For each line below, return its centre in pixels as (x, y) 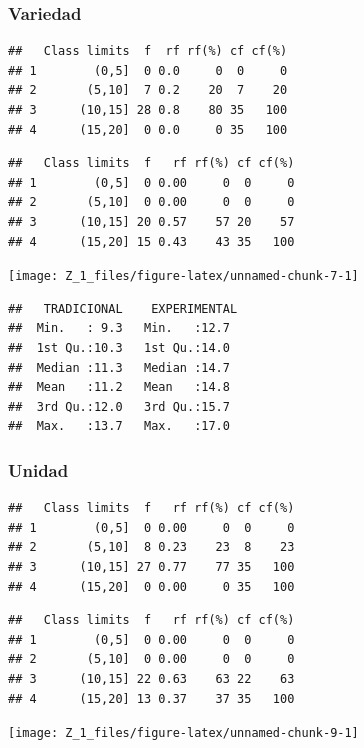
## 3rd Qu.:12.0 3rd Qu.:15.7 (119, 406)
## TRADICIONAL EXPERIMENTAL (123, 308)
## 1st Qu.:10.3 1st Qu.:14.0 (119, 348)
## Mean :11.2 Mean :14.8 (119, 387)
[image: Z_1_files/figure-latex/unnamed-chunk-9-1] (183, 733)
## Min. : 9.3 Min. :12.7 (119, 328)
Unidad (38, 469)
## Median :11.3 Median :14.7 (119, 367)
